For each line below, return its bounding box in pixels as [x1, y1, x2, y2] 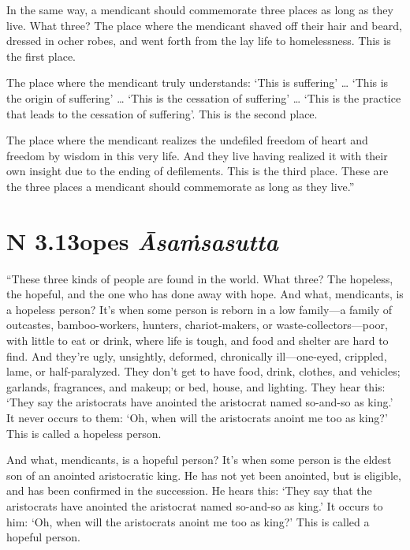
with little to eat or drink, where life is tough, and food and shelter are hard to [6, 332, 389, 349]
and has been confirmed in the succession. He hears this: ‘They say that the [6, 482, 372, 499]
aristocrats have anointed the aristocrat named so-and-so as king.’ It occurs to [6, 497, 383, 514]
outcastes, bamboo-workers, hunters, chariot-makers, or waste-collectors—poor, [6, 316, 388, 333]
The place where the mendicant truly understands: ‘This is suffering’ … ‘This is [6, 74, 389, 91]
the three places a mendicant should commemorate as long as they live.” [6, 178, 355, 194]
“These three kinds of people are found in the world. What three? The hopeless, [6, 270, 393, 286]
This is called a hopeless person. [6, 425, 162, 441]
